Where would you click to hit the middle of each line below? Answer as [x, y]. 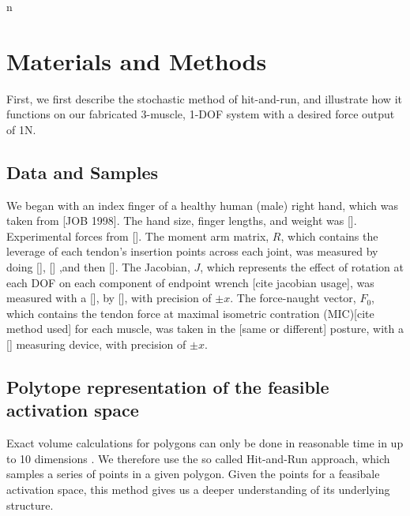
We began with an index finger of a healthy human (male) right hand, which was [203, 205]
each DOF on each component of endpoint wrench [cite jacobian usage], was [190, 282]
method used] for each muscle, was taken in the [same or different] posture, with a [205, 329]
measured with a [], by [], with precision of [109, 298]
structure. [30, 505]
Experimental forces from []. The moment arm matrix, [138, 236]
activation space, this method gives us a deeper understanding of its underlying [198, 490]
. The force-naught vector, [293, 298]
